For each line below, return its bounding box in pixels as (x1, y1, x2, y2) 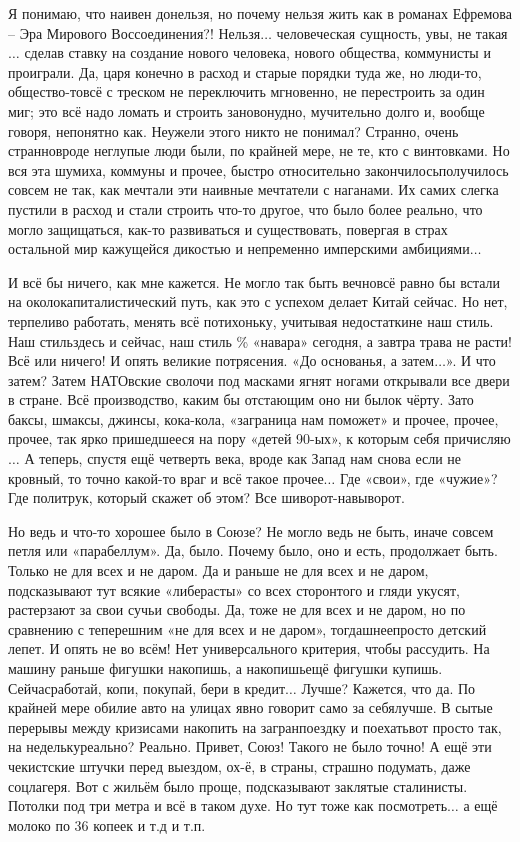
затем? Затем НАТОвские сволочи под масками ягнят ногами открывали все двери (8, 369, 510, 390)
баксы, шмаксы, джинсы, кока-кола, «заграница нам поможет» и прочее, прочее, (8, 408, 499, 429)
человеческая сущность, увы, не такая (276, 22, 508, 43)
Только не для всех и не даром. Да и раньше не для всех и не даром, (8, 560, 429, 581)
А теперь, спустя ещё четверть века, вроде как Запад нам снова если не (24, 448, 462, 469)
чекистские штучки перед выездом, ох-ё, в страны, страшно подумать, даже (8, 755, 471, 776)
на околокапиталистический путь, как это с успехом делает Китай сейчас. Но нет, (8, 291, 508, 312)
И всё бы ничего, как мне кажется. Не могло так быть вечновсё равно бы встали (8, 271, 501, 292)
